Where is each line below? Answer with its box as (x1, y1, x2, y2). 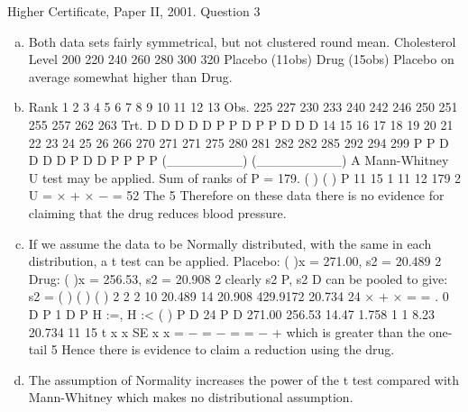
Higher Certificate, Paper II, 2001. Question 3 (7, 2, 261, 20)
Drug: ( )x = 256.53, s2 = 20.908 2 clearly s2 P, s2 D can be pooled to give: (28, 269, 448, 288)
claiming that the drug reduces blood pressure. (28, 203, 287, 222)
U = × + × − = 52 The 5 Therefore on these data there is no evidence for (28, 186, 445, 205)
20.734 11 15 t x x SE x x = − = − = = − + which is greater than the (28, 322, 426, 341)
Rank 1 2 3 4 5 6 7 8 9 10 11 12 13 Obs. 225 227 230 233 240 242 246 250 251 (28, 97, 458, 116)
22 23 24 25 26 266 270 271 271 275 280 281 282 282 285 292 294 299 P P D (28, 133, 449, 151)
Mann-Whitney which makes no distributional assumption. (28, 388, 353, 407)
